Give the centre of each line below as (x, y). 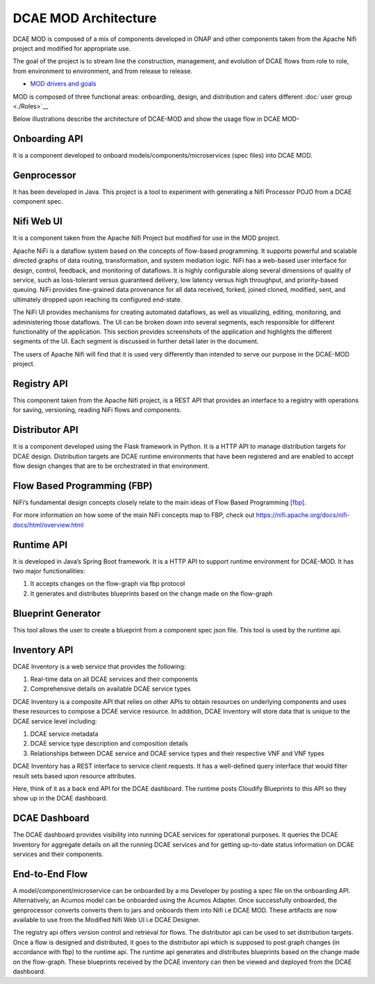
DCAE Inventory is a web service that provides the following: (99, 666)
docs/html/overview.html (48, 525)
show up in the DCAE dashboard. (60, 798)
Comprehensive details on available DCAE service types (110, 689)
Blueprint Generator (57, 613)
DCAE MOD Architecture (85, 18)
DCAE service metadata (64, 734)
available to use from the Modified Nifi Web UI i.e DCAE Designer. (107, 920)
